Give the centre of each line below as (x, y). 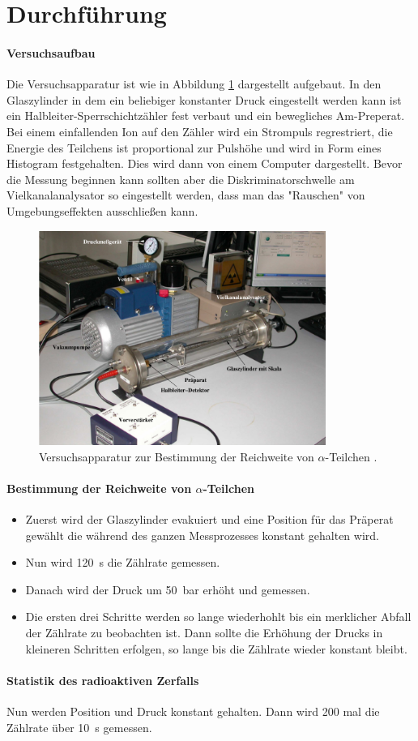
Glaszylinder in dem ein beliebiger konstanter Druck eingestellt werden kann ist (204, 99)
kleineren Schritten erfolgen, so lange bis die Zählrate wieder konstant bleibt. (216, 648)
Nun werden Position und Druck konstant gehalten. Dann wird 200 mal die (193, 711)
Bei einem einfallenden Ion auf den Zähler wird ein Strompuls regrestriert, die (200, 131)
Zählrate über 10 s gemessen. (79, 727)
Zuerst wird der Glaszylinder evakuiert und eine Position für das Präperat (209, 519)
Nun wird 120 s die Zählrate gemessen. (123, 562)
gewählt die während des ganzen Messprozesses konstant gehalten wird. (202, 535)
